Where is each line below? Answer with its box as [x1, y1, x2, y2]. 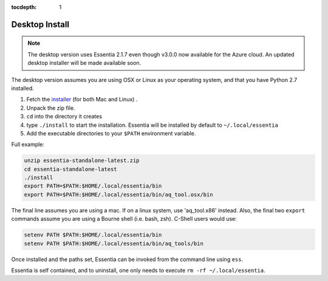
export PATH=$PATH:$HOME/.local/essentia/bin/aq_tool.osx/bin [24, 191, 213, 198]
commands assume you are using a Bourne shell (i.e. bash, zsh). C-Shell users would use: [11, 215, 237, 223]
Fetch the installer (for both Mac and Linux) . [26, 96, 138, 103]
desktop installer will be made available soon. [27, 59, 142, 67]
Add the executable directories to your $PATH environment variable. [26, 129, 196, 137]
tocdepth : [11, 4, 37, 10]
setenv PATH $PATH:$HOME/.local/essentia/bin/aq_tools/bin [24, 240, 203, 247]
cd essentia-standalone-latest [24, 166, 118, 172]
